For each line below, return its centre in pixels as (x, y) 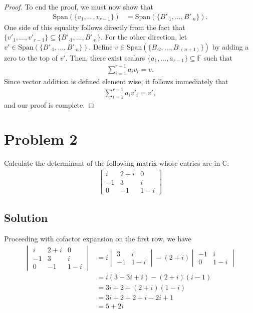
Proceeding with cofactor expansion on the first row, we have (98, 239)
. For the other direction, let (144, 37)
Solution (26, 218)
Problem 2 (41, 139)
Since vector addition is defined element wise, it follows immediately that (116, 81)
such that (218, 57)
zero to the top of (31, 57)
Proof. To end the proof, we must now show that (79, 7)
